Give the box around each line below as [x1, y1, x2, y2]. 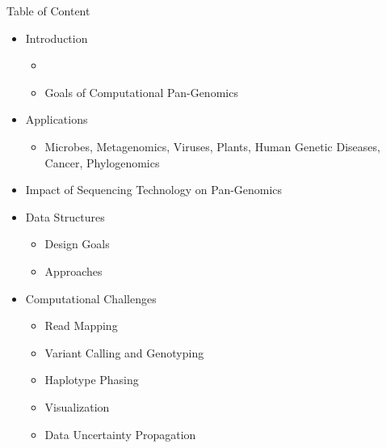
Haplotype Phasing [44, 371, 139, 388]
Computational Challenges [25, 290, 157, 306]
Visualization [44, 398, 110, 415]
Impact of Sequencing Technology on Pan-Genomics [25, 181, 283, 198]
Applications [25, 111, 88, 128]
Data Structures [25, 208, 105, 225]
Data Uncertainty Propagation [44, 425, 196, 442]
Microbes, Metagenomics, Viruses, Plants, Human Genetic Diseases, [44, 137, 380, 154]
